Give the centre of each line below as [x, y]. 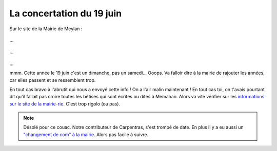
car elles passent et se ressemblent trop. [53, 80]
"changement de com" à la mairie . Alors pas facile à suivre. [86, 134]
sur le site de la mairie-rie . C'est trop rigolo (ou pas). [65, 104]
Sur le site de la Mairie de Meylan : [46, 29]
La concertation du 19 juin [66, 13]
